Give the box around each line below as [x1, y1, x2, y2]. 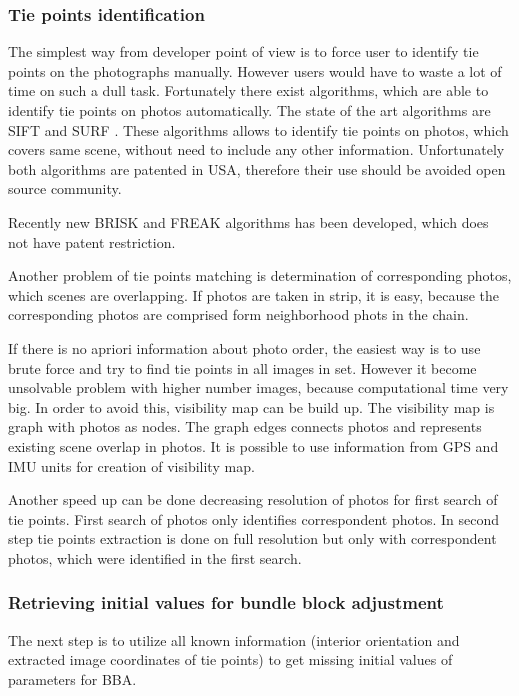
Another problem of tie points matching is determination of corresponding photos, [8, 265, 512, 286]
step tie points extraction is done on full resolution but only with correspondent [8, 528, 497, 549]
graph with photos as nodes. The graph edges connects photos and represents [8, 416, 482, 437]
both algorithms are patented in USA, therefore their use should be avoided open [8, 158, 506, 179]
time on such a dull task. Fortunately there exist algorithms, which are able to [8, 80, 489, 101]
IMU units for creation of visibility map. [8, 455, 255, 476]
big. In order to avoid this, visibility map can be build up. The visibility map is [8, 396, 495, 417]
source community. [8, 178, 122, 199]
